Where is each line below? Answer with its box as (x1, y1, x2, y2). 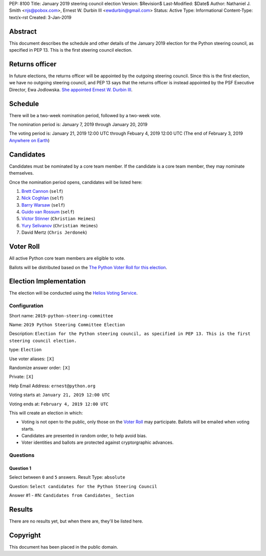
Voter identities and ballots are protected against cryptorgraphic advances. (21, 439, 174, 445)
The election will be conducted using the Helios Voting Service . (9, 290, 138, 296)
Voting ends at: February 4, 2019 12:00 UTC (9, 401, 109, 407)
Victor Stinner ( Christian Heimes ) (21, 216, 96, 221)
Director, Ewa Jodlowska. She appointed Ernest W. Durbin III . (9, 87, 133, 93)
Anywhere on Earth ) (9, 137, 50, 143)
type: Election (9, 347, 42, 353)
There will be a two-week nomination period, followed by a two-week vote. (9, 112, 161, 118)
